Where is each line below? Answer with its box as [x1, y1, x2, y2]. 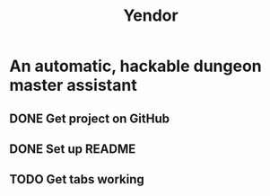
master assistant [9, 76, 137, 95]
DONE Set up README [9, 141, 136, 156]
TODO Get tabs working [9, 172, 145, 187]
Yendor [123, 5, 179, 26]
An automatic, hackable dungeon [9, 56, 262, 76]
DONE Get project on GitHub [9, 111, 170, 126]
